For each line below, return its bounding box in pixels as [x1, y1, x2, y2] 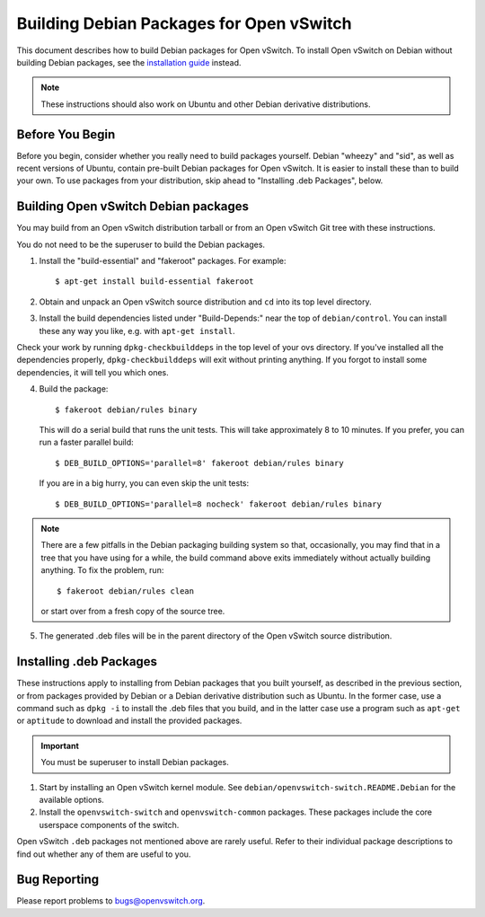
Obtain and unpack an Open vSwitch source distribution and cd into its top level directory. [39, 296, 372, 307]
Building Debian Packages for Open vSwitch [16, 13, 352, 33]
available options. [39, 794, 105, 805]
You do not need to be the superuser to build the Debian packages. [16, 239, 265, 250]
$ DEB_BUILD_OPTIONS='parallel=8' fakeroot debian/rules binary [55, 458, 345, 468]
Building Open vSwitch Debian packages [16, 198, 250, 215]
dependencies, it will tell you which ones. [16, 366, 170, 377]
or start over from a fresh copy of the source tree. [40, 605, 225, 616]
